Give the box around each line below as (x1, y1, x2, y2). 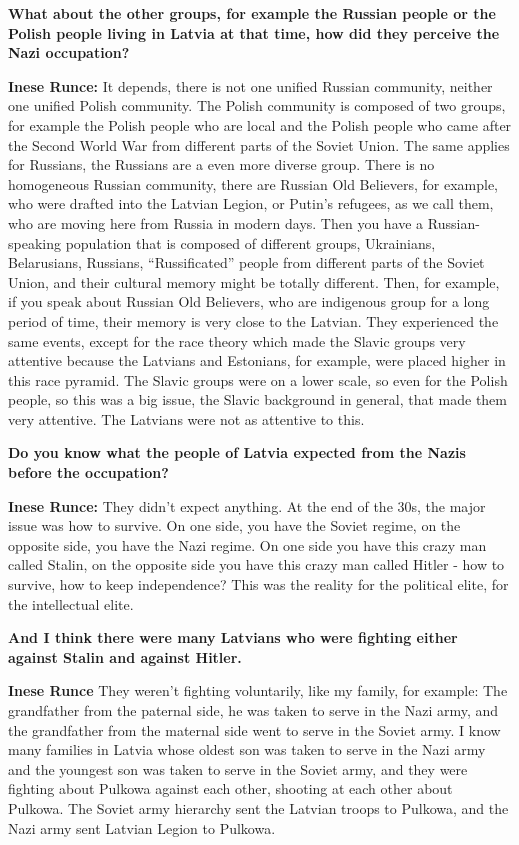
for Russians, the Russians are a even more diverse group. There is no (8, 154, 435, 175)
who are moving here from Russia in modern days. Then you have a (8, 212, 424, 233)
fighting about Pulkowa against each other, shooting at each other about (8, 778, 453, 799)
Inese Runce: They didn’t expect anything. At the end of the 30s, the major (8, 495, 486, 516)
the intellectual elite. (8, 593, 134, 614)
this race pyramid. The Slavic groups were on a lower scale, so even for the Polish (8, 369, 508, 390)
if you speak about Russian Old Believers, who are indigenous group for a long (8, 291, 490, 312)
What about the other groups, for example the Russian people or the (8, 3, 496, 23)
